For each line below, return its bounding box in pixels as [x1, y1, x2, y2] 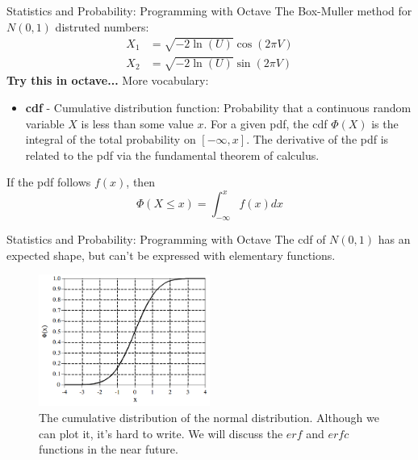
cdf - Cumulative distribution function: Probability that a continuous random [25, 98, 412, 115]
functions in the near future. [39, 441, 178, 458]
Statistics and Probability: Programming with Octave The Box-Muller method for [6, 2, 412, 19]
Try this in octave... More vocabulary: [6, 72, 209, 89]
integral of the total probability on [25, 131, 196, 148]
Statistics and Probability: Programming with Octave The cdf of [6, 231, 326, 248]
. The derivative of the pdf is [246, 131, 389, 148]
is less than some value [81, 115, 194, 132]
